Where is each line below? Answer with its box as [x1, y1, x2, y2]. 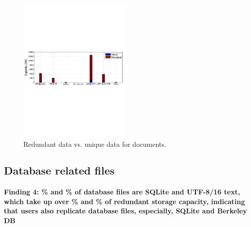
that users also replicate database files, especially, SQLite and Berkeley [4, 206, 247, 216]
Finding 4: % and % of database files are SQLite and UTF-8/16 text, [4, 187, 240, 196]
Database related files [4, 163, 115, 178]
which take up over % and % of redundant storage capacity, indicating [4, 196, 245, 206]
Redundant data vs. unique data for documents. [23, 139, 166, 149]
